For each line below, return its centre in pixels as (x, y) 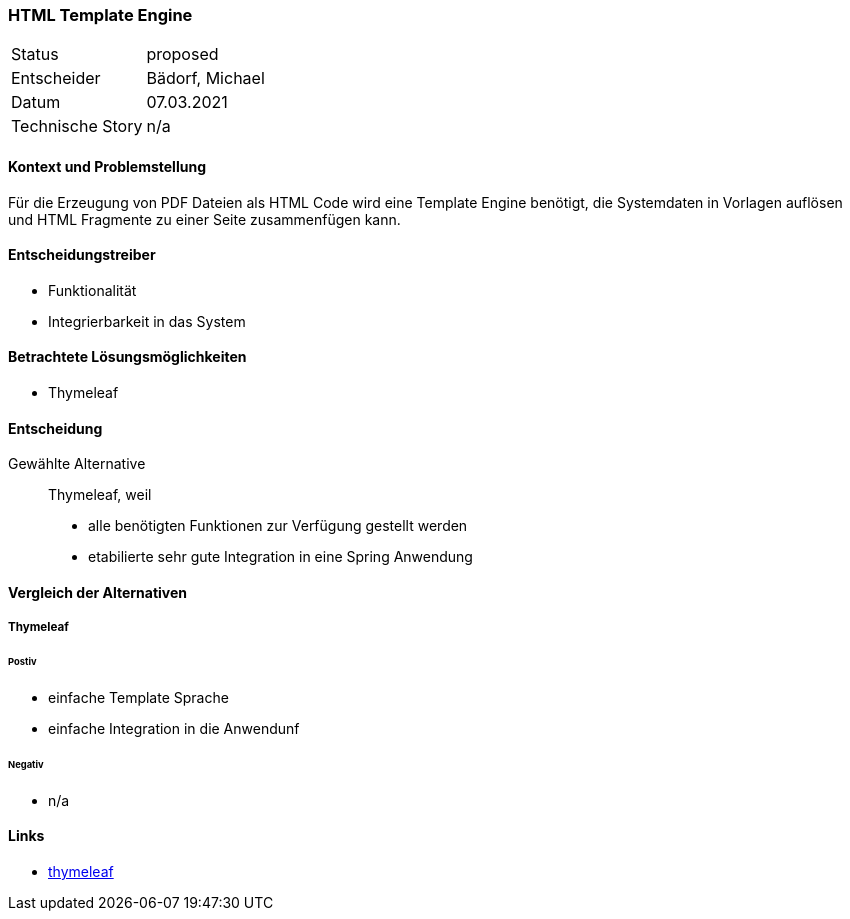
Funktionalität (92, 290)
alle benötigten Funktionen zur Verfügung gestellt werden (278, 526)
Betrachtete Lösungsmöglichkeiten (127, 357)
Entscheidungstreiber (82, 255)
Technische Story (77, 126)
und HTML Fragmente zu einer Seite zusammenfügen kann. (204, 219)
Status (35, 54)
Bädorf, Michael (205, 78)
